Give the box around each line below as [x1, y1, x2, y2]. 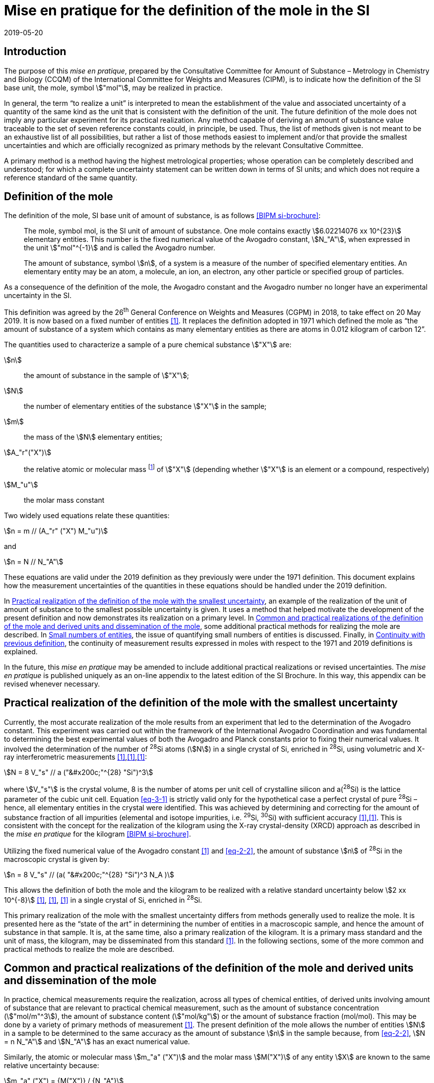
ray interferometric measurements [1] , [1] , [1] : [4, 753, 147, 762]
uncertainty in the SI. [4, 291, 72, 300]
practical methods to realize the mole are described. [4, 944, 175, 953]
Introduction [4, 45, 66, 58]
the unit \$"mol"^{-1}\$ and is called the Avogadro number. [24, 243, 215, 252]
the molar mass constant [24, 495, 105, 504]
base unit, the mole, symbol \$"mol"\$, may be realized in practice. [4, 83, 223, 92]
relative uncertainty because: [4, 1061, 99, 1070]
